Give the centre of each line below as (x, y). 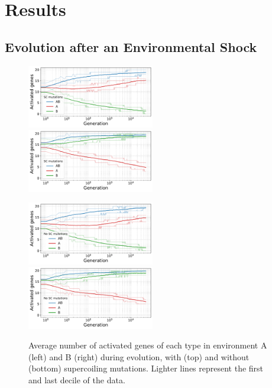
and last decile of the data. (77, 379)
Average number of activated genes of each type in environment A (148, 345)
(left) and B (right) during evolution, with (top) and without (139, 356)
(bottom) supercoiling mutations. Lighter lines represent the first (146, 368)
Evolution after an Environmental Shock (131, 46)
